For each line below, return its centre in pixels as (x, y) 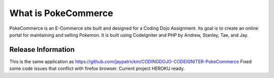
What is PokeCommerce (61, 13)
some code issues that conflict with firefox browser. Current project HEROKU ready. (97, 68)
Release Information (42, 50)
